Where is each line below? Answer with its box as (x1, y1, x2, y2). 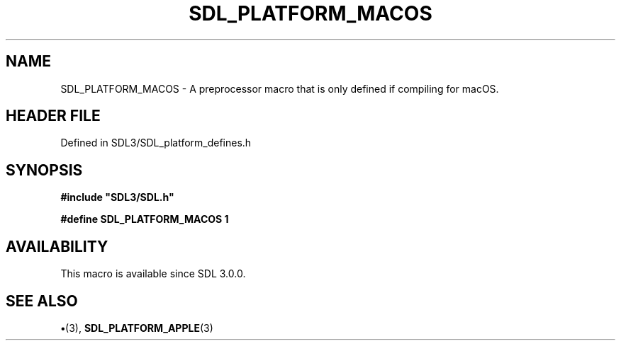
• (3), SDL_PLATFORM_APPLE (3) (60, 321, 213, 334)
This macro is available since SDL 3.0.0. (60, 267, 246, 280)
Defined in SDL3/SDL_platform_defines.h (60, 137, 252, 149)
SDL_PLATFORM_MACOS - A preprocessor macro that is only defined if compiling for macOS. (60, 82, 499, 95)
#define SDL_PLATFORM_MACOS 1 (60, 213, 229, 226)
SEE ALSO (6, 292, 78, 310)
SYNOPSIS (6, 161, 83, 179)
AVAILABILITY (6, 237, 108, 255)
